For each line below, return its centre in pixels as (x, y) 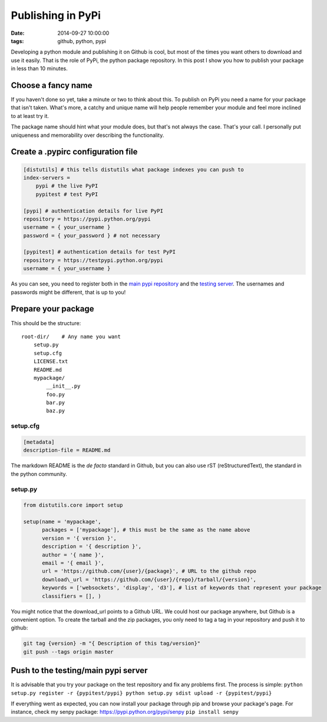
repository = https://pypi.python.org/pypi (87, 219)
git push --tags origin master (69, 652)
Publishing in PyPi (56, 15)
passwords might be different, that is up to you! (68, 292)
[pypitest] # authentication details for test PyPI (100, 252)
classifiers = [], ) (72, 596)
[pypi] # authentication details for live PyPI (93, 211)
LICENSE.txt (51, 362)
